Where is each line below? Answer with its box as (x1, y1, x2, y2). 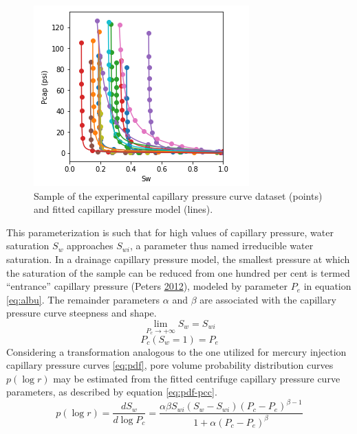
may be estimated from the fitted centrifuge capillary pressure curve (53, 371, 340, 385)
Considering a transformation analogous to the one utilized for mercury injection (6, 344, 347, 358)
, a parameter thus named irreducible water (129, 238, 314, 253)
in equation (303, 279, 351, 293)
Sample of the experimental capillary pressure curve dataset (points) (34, 188, 323, 203)
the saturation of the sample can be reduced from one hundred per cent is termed (6, 265, 350, 279)
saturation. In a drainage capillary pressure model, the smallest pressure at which (6, 251, 350, 266)
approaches (67, 238, 113, 253)
